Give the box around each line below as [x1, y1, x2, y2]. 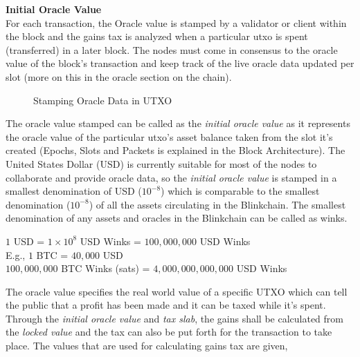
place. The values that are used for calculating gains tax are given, [6, 338, 288, 353]
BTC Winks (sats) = [61, 261, 150, 276]
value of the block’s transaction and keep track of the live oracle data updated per [6, 56, 354, 70]
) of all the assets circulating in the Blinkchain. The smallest [89, 197, 346, 211]
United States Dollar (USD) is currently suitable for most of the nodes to [6, 156, 317, 171]
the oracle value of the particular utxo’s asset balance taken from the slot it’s [6, 129, 333, 144]
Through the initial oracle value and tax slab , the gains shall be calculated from [6, 311, 343, 325]
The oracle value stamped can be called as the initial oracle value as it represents [6, 116, 350, 131]
